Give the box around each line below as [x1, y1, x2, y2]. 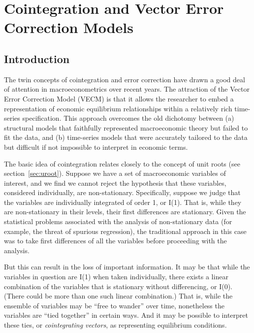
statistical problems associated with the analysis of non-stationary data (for [4, 216, 232, 227]
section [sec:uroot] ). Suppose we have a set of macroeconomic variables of [4, 168, 226, 178]
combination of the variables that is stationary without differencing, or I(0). [4, 281, 232, 291]
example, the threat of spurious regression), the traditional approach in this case [4, 226, 247, 236]
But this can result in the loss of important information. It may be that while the [4, 262, 250, 272]
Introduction [4, 51, 70, 66]
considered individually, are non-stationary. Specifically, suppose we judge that [4, 187, 241, 198]
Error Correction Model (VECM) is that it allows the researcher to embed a [4, 93, 234, 103]
